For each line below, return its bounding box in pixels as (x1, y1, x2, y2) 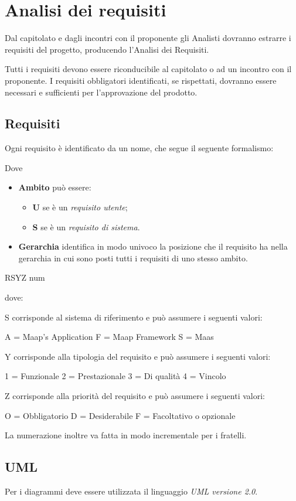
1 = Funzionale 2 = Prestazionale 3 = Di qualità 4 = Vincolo (5, 370, 226, 382)
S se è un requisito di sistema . (32, 220, 140, 233)
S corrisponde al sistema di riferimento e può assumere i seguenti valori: (5, 311, 263, 323)
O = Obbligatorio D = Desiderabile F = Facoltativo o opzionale (5, 409, 236, 421)
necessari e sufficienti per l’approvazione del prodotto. (5, 86, 198, 98)
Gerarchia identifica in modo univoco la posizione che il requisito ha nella (18, 240, 288, 253)
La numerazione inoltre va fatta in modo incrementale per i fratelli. (5, 429, 247, 441)
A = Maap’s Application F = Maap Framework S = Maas (5, 330, 214, 343)
